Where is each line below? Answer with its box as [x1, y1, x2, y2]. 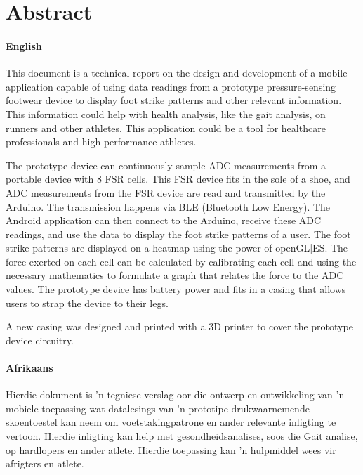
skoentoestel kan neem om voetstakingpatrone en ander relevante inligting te [6, 415, 336, 429]
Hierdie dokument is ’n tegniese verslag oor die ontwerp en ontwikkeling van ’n [6, 387, 345, 402]
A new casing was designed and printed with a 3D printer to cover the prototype [6, 319, 353, 334]
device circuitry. [6, 332, 74, 347]
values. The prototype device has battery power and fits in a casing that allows [6, 282, 346, 297]
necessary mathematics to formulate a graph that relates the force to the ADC [6, 268, 344, 282]
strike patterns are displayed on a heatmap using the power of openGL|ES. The [6, 240, 348, 255]
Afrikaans [6, 360, 53, 375]
